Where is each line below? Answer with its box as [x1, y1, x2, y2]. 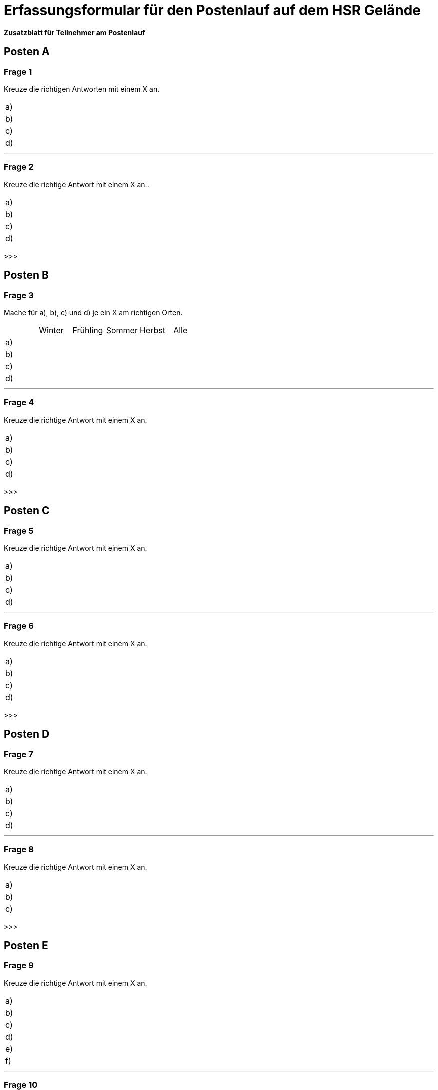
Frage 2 [4, 162, 34, 172]
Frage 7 [4, 749, 33, 759]
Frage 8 [4, 844, 34, 855]
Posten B [4, 269, 49, 282]
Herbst [139, 325, 165, 335]
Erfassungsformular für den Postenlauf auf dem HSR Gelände [4, 2, 421, 19]
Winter [39, 325, 64, 335]
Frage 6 [4, 621, 34, 631]
